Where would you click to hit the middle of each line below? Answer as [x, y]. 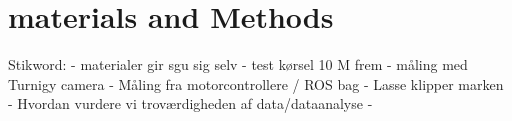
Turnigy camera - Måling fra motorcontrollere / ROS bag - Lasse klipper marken [256, 83]
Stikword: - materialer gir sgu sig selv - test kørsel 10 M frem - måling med [238, 64]
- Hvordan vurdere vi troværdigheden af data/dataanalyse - [190, 103]
